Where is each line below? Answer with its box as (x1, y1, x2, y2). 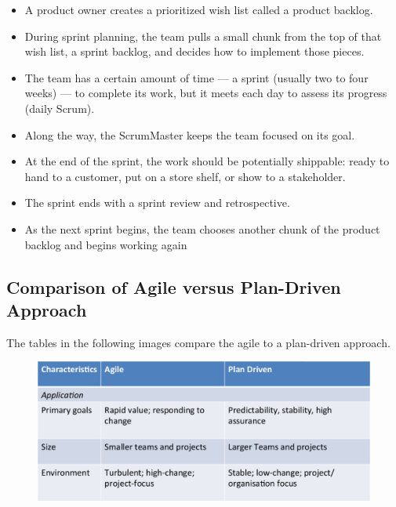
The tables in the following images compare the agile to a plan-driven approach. (6, 334, 391, 350)
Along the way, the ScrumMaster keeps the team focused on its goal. (24, 126, 355, 143)
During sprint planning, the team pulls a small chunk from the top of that (24, 27, 382, 44)
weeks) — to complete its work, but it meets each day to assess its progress (24, 85, 387, 101)
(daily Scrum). (24, 100, 95, 116)
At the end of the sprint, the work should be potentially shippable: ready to (24, 153, 390, 169)
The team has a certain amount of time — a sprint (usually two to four (24, 69, 369, 85)
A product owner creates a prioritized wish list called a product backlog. (24, 2, 373, 17)
